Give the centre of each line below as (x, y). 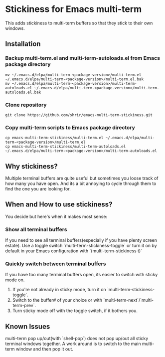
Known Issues (28, 326)
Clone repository (26, 105)
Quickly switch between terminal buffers (56, 264)
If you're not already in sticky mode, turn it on (59, 290)
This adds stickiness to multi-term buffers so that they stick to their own (79, 23)
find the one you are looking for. (38, 189)
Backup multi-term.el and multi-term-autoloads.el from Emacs (83, 58)
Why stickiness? (32, 166)
